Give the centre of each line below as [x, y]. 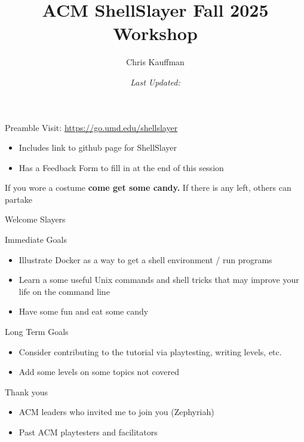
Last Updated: [155, 82]
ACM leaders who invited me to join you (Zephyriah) [116, 412]
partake [19, 199]
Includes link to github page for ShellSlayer [98, 147]
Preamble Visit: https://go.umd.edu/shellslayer [91, 127]
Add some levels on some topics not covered [99, 372]
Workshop [155, 33]
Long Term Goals [37, 332]
